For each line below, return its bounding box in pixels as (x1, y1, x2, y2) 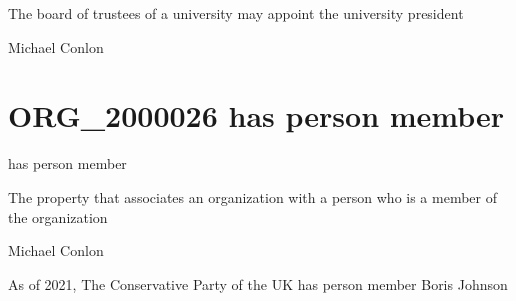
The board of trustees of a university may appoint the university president (8, 3, 464, 23)
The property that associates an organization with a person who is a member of (8, 186, 498, 207)
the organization (8, 206, 108, 227)
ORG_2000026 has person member (8, 95, 505, 136)
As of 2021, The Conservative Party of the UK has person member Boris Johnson (8, 273, 508, 294)
